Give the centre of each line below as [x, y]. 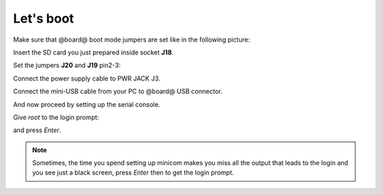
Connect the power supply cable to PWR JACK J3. [87, 78]
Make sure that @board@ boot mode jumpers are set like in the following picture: [132, 40]
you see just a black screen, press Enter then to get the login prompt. [133, 172]
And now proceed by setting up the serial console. [87, 104]
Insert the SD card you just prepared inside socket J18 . [93, 52]
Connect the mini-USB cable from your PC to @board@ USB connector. [118, 91]
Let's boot [44, 18]
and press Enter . [37, 130]
